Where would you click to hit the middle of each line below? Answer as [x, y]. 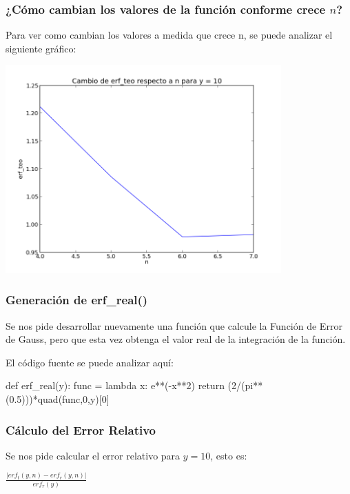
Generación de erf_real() [77, 300]
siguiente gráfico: [41, 48]
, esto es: [229, 455]
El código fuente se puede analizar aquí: [90, 362]
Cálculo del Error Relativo [81, 429]
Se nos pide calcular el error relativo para [93, 455]
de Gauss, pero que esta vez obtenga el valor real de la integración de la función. [176, 339]
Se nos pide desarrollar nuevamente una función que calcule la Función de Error [174, 325]
